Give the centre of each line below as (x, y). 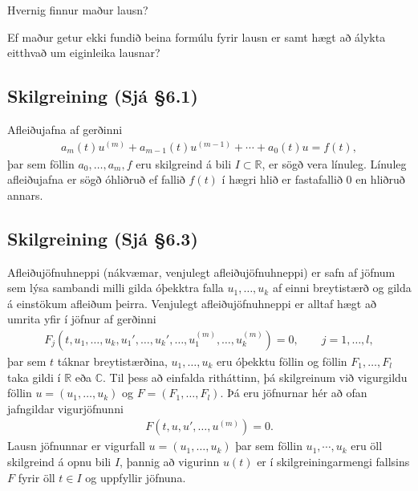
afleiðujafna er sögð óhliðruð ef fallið (96, 179)
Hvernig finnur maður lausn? (78, 10)
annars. (25, 195)
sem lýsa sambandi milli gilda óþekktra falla (116, 288)
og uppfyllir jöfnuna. (136, 477)
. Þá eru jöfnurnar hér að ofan (294, 393)
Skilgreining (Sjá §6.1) (103, 96)
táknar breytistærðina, (112, 361)
